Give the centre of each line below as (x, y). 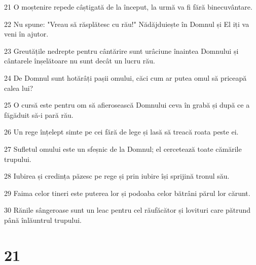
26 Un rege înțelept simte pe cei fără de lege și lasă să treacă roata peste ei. (121, 132)
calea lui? (19, 88)
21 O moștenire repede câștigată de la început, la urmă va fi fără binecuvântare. (128, 7)
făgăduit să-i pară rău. (39, 114)
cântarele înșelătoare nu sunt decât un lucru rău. (80, 61)
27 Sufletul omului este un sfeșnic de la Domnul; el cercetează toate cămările (123, 148)
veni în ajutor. (26, 34)
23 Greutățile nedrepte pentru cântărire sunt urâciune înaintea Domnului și (121, 51)
